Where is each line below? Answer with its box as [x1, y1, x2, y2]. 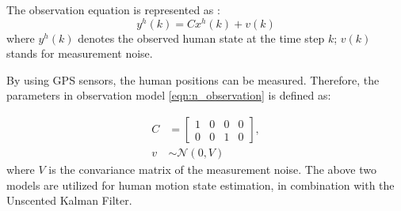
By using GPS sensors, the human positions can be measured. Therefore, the [6, 71, 380, 88]
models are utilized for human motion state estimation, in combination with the [6, 176, 395, 193]
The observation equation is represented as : [6, 2, 220, 17]
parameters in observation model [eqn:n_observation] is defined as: [6, 87, 331, 104]
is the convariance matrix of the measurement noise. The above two [48, 161, 376, 178]
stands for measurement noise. [6, 45, 153, 62]
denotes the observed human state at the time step [78, 29, 325, 46]
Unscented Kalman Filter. [6, 192, 132, 209]
